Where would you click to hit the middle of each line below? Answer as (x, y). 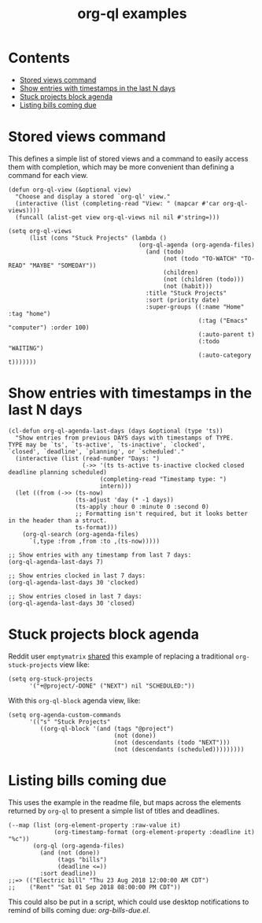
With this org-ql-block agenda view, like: (74, 700)
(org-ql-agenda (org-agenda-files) (197, 245)
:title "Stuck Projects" (186, 293)
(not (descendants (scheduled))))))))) (179, 749)
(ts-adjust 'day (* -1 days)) (125, 500)
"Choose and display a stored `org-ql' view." (93, 196)
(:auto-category (225, 355)
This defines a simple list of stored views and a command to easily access (128, 158)
